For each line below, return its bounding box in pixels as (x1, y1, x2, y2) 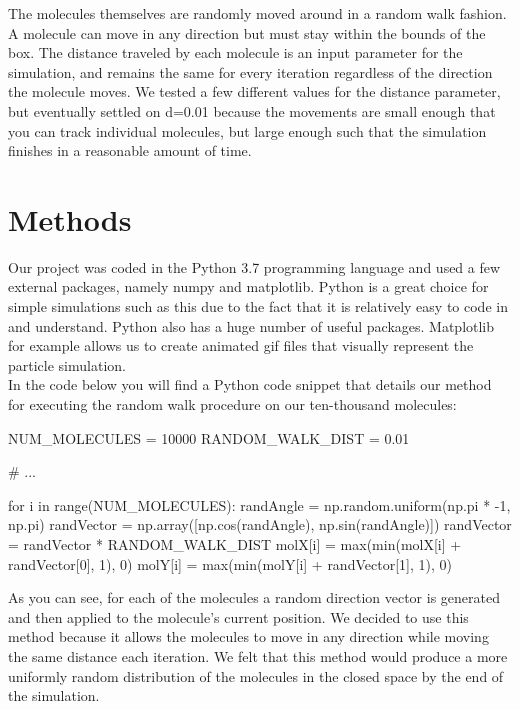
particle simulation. (8, 354, 126, 375)
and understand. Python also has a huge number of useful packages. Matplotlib (8, 315, 495, 336)
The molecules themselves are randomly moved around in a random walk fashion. (8, 3, 507, 23)
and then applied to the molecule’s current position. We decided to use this (8, 606, 469, 627)
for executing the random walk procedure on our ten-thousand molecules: (8, 394, 457, 415)
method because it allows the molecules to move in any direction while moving (8, 626, 489, 647)
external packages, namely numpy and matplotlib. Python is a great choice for (8, 276, 489, 297)
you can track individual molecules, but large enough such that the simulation (8, 120, 487, 141)
